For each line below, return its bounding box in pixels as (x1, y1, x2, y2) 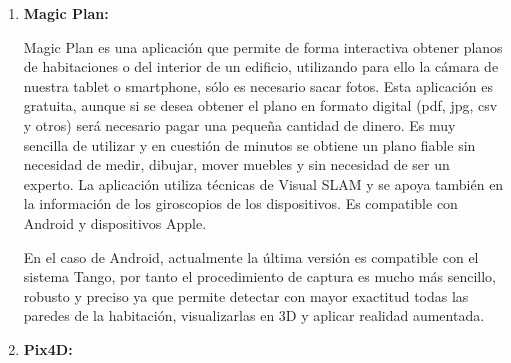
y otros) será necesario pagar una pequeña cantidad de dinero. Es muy (23, 114, 456, 135)
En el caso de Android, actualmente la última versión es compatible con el (23, 246, 479, 267)
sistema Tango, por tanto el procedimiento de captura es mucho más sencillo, (23, 266, 496, 287)
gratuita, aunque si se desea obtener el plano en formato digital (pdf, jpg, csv (23, 95, 498, 116)
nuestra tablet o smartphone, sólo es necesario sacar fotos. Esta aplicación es (23, 75, 494, 96)
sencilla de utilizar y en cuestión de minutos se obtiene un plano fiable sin (23, 134, 476, 155)
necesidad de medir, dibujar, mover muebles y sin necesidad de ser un (23, 154, 450, 175)
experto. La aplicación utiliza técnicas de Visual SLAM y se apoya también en (23, 173, 504, 194)
